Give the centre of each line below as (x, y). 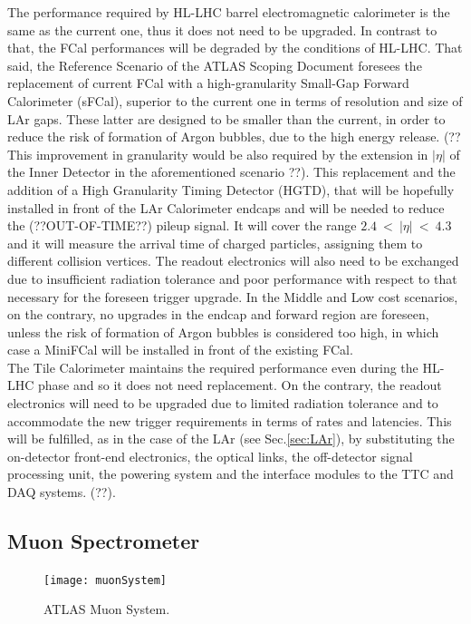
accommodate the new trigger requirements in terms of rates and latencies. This (230, 420)
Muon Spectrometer (104, 541)
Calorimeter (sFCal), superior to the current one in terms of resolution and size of (235, 100)
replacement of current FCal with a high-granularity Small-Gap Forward (208, 83)
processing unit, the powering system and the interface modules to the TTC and (231, 474)
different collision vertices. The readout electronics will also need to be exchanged (233, 261)
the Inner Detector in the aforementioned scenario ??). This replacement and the (231, 172)
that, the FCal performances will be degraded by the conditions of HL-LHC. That (235, 48)
